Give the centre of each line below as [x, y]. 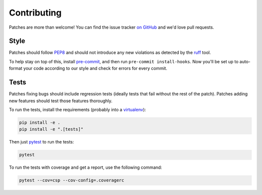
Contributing [35, 13]
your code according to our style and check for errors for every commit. [95, 69]
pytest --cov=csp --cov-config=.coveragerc [72, 180]
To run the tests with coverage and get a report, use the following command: [86, 167]
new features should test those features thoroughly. [61, 101]
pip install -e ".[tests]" [51, 129]
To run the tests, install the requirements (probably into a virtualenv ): [78, 109]
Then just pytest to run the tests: [41, 142]
